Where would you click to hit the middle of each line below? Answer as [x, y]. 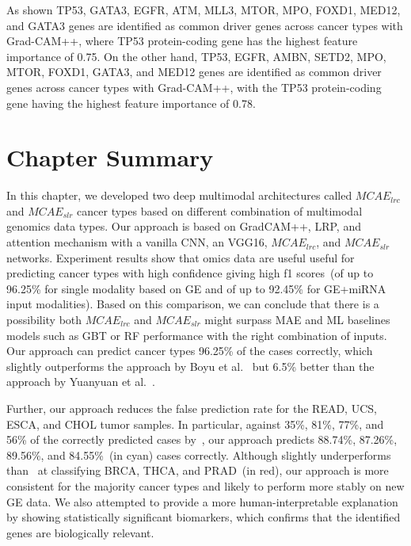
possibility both [44, 320]
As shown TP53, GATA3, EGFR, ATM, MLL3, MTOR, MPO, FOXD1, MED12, [204, 10]
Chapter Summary [110, 157]
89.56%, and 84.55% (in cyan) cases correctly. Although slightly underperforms [199, 454]
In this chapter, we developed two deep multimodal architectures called [179, 195]
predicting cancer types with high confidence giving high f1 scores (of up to [190, 273]
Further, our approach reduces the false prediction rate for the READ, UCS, [192, 408]
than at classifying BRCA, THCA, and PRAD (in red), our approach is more [198, 470]
